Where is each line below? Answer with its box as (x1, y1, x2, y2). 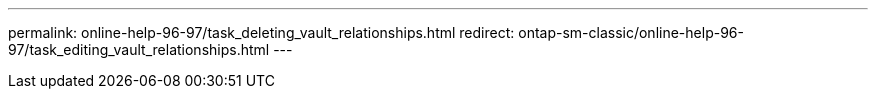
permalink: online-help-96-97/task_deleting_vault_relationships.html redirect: (8, 24, 515, 41)
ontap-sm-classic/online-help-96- (518, 24, 744, 41)
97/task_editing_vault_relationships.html (8, 41, 270, 58)
